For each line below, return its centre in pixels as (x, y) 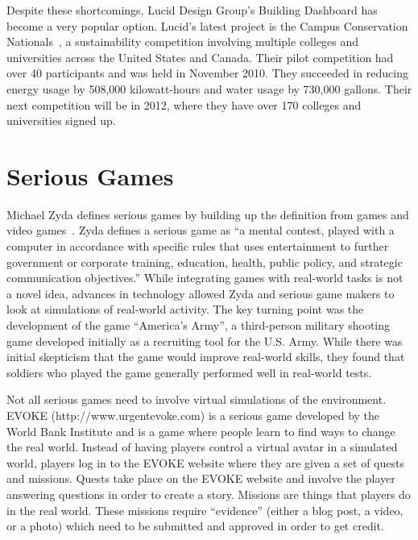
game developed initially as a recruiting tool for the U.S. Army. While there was (205, 341)
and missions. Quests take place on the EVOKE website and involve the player (201, 478)
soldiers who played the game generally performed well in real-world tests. (189, 372)
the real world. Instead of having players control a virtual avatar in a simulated (202, 447)
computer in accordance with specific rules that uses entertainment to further (198, 246)
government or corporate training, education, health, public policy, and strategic (205, 262)
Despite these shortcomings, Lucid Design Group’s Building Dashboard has (192, 10)
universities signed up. (61, 120)
